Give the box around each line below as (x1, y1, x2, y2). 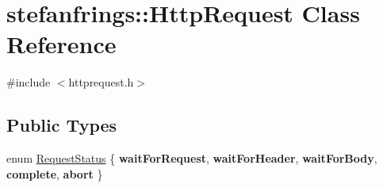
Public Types (6, 113, 117, 137)
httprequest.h (68, 74, 134, 90)
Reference (6, 28, 117, 60)
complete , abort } (6, 165, 103, 182)
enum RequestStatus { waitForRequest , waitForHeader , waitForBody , (6, 150, 377, 167)
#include (6, 74, 51, 90)
